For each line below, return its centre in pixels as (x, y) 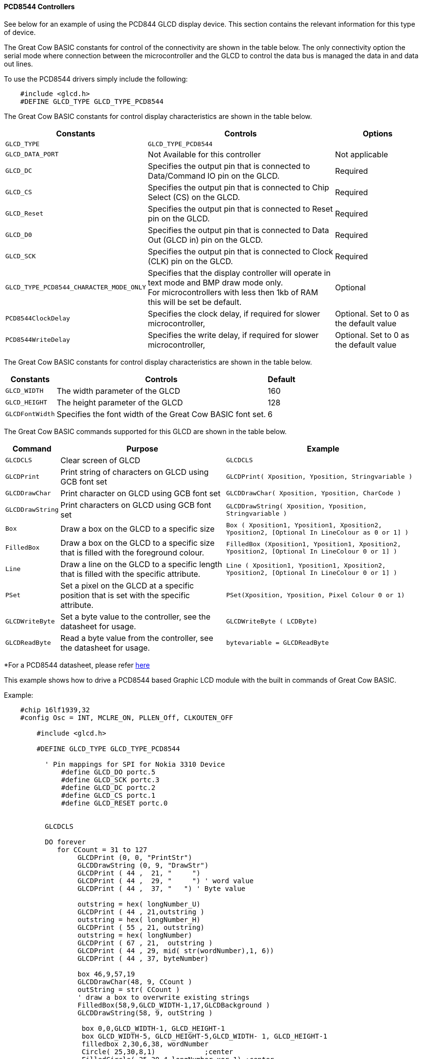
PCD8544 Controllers (39, 7)
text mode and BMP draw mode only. (215, 282)
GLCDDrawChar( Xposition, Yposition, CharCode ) (313, 493)
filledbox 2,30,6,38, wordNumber (145, 1044)
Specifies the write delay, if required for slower (233, 335)
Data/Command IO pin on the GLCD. (214, 176)
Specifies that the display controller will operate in (239, 273)
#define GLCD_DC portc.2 (108, 787)
